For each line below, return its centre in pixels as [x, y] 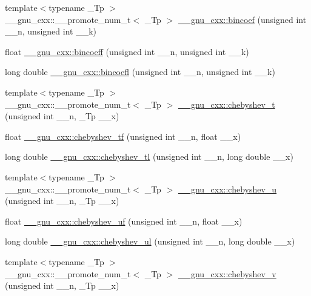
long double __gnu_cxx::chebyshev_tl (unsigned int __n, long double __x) [149, 156]
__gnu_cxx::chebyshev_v [227, 273]
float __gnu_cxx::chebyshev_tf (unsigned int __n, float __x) [123, 136]
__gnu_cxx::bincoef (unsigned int [242, 19]
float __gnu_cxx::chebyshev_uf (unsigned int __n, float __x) [124, 221]
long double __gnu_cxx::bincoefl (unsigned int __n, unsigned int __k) [140, 72]
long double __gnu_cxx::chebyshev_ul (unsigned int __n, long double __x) [150, 241]
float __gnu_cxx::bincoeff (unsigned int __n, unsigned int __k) [127, 51]
